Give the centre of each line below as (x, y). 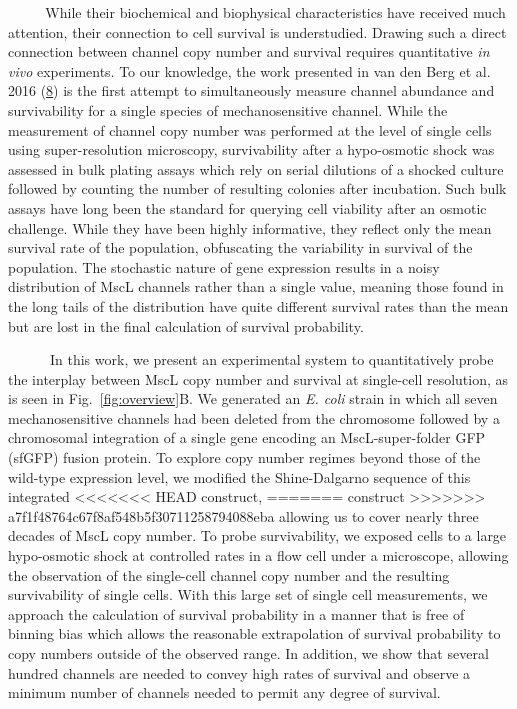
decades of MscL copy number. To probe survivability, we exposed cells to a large (257, 535)
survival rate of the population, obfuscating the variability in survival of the (240, 247)
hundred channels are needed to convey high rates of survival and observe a (239, 672)
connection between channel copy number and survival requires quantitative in (249, 51)
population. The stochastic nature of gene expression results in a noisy (224, 266)
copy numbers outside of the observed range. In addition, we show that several (248, 653)
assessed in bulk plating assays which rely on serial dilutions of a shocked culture (256, 168)
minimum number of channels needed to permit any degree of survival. (224, 692)
